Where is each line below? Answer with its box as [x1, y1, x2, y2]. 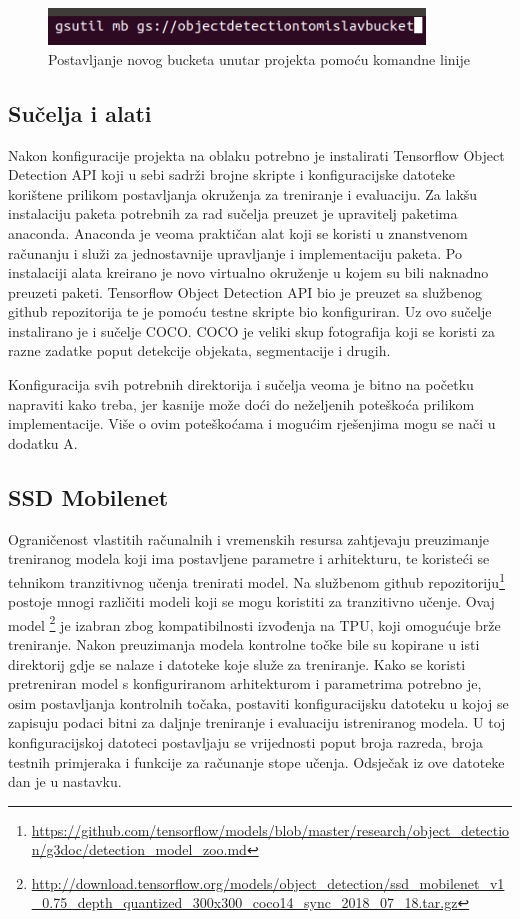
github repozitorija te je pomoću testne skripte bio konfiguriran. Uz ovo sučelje [8, 301, 492, 322]
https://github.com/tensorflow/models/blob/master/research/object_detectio [31, 819, 510, 840]
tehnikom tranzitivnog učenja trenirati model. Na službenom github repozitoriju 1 [8, 568, 505, 592]
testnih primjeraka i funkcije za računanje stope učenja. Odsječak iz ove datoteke [8, 751, 505, 772]
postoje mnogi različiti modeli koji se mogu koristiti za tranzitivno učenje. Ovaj [8, 591, 495, 612]
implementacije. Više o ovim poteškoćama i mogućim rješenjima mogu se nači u [8, 413, 496, 434]
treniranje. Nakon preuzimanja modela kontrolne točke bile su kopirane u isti [8, 633, 480, 654]
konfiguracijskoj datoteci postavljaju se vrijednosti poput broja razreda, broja [8, 731, 484, 752]
